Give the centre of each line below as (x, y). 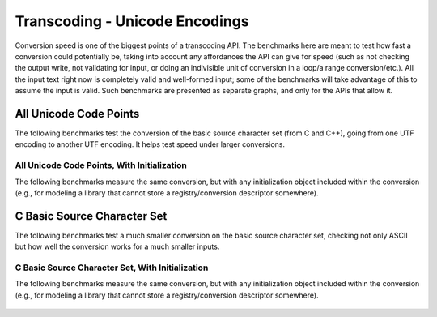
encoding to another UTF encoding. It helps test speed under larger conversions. (150, 144)
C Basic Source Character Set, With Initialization (112, 268)
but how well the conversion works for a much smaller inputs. (117, 246)
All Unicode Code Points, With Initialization (101, 165)
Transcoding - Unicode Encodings (132, 21)
